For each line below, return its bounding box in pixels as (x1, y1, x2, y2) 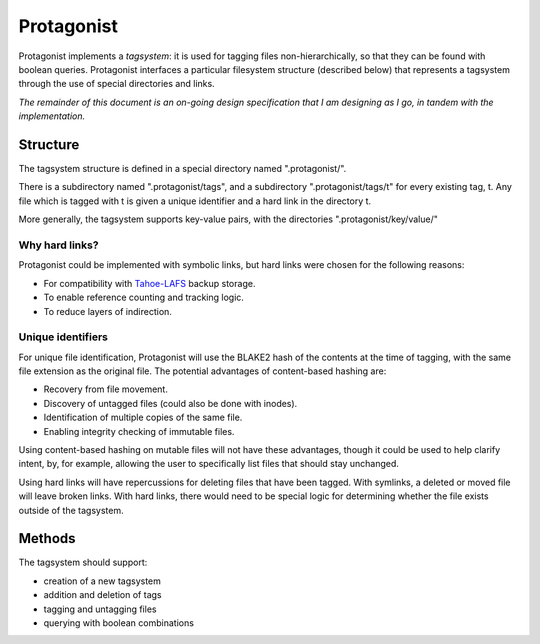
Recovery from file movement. (43, 383, 169, 395)
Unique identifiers (18, 330, 109, 344)
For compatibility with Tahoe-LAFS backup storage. (43, 277, 256, 289)
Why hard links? (18, 238, 99, 252)
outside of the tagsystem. (18, 504, 124, 516)
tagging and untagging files (43, 603, 157, 615)
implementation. (18, 110, 86, 122)
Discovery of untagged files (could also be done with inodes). (43, 397, 298, 409)
